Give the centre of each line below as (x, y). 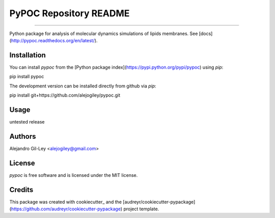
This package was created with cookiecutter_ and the (66, 202)
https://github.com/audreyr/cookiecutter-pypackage (66, 209)
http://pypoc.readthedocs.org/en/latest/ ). (54, 40)
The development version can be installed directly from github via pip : (83, 86)
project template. (141, 209)
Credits (21, 190)
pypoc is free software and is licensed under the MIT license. (74, 175)
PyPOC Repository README (70, 13)
